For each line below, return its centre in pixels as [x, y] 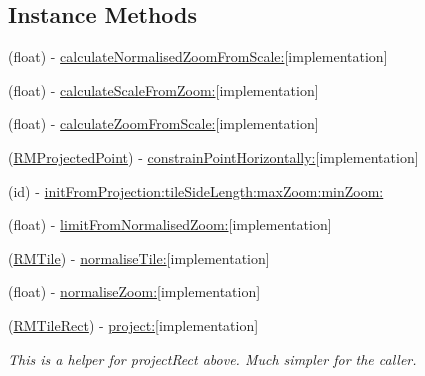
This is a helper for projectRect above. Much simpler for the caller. [212, 358]
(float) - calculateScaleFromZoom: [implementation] [163, 89]
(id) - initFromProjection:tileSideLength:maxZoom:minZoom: [196, 190]
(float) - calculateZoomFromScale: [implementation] [163, 123]
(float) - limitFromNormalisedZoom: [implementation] [170, 224]
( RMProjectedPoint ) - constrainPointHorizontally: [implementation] [213, 156]
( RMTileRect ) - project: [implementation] [133, 324]
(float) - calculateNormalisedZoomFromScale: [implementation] [198, 56]
